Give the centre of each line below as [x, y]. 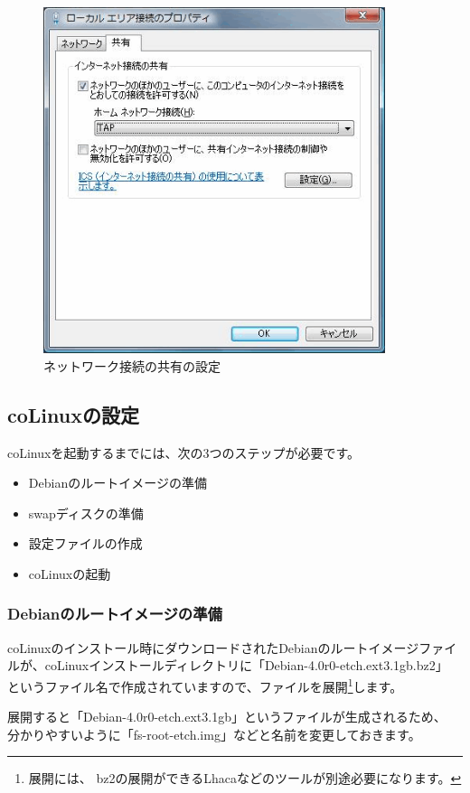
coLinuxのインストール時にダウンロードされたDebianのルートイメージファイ [232, 647]
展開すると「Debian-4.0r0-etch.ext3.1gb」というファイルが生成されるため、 [227, 717]
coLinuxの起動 [70, 573]
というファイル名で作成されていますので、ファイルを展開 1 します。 [205, 685]
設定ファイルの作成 [85, 543]
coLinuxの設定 [73, 414]
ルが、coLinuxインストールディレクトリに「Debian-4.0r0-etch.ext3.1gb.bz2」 [228, 665]
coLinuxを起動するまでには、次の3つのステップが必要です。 [184, 452]
